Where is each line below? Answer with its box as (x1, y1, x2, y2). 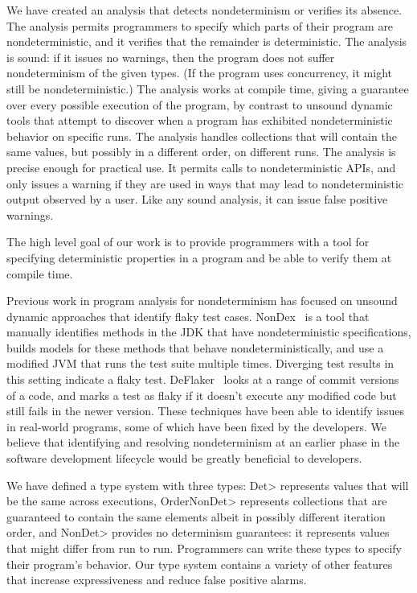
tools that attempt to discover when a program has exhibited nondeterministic (6, 112, 393, 129)
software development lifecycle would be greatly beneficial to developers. (6, 450, 362, 467)
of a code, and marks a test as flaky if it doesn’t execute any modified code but (6, 386, 397, 403)
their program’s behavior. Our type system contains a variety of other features (6, 555, 393, 572)
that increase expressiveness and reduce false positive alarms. (6, 571, 307, 588)
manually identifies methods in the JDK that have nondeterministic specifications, (6, 323, 411, 340)
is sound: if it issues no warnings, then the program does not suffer (6, 48, 335, 65)
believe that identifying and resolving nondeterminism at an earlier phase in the (6, 434, 400, 451)
